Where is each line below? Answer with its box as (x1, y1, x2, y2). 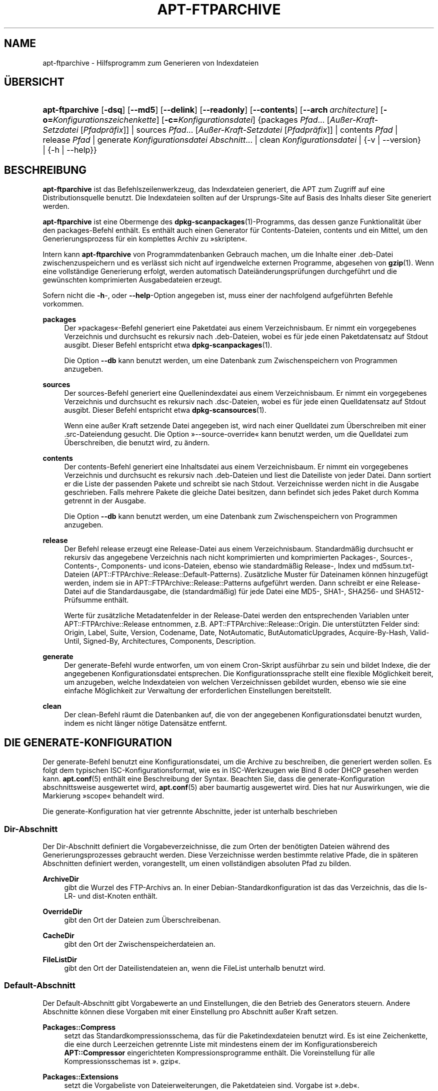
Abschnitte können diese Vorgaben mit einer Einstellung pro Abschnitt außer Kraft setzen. (42, 1007, 338, 1016)
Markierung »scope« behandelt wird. (42, 791, 164, 800)
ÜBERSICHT (4, 76, 64, 89)
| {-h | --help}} (42, 145, 97, 155)
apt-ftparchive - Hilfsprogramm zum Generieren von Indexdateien (42, 58, 259, 67)
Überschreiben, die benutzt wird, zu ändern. (64, 438, 210, 447)
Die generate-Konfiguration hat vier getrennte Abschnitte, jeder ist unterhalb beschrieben (42, 807, 337, 816)
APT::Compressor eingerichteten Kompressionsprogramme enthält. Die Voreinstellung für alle (64, 1048, 375, 1057)
